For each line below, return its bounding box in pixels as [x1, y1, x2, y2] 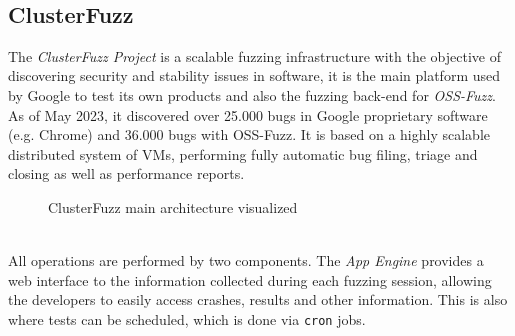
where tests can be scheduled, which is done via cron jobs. [8, 308, 366, 329]
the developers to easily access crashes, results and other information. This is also [8, 289, 508, 310]
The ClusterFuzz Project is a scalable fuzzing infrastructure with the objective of [8, 45, 501, 66]
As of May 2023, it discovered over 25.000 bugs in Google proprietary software [8, 104, 488, 125]
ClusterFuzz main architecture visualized [48, 196, 298, 217]
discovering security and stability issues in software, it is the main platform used [8, 65, 500, 86]
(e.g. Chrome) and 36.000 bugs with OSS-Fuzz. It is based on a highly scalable [8, 124, 491, 145]
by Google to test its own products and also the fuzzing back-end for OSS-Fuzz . [8, 84, 496, 105]
